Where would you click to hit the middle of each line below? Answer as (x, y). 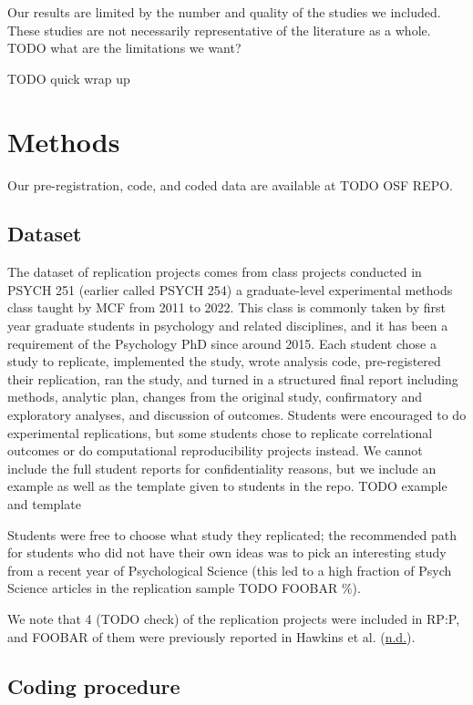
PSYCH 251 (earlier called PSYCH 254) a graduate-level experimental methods (230, 289)
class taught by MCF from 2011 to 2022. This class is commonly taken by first (227, 307)
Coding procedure (94, 685)
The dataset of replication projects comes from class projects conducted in (215, 272)
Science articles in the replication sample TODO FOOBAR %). (184, 588)
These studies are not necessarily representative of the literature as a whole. (219, 30)
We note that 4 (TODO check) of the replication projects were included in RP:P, (234, 618)
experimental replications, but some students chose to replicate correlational (220, 432)
